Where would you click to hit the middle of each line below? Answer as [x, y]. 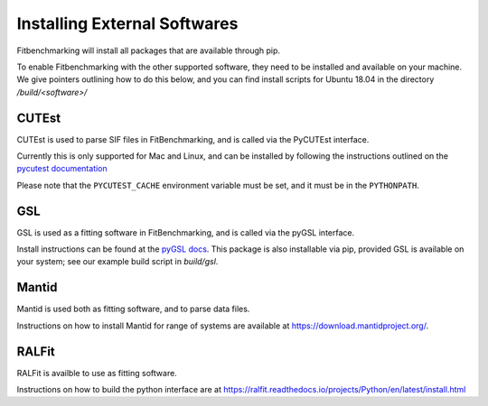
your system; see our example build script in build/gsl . [117, 262]
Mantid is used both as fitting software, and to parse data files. [133, 309]
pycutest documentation [62, 169]
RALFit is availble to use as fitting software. [97, 373]
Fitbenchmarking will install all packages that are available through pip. [148, 51]
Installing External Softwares [127, 23]
